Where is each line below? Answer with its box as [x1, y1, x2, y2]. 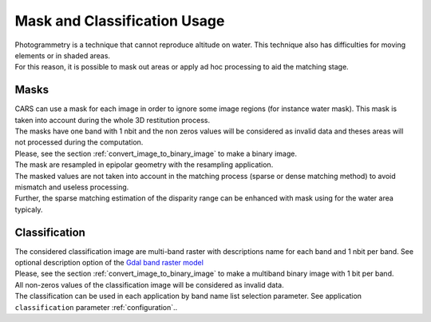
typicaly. [14, 205, 43, 214]
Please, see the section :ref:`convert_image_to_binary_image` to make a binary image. [14, 149, 297, 158]
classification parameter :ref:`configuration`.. [14, 302, 178, 312]
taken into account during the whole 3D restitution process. [14, 115, 211, 125]
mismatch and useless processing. [14, 182, 129, 192]
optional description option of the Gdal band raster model [14, 258, 204, 268]
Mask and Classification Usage [14, 12, 225, 30]
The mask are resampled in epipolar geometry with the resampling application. [14, 160, 274, 169]
